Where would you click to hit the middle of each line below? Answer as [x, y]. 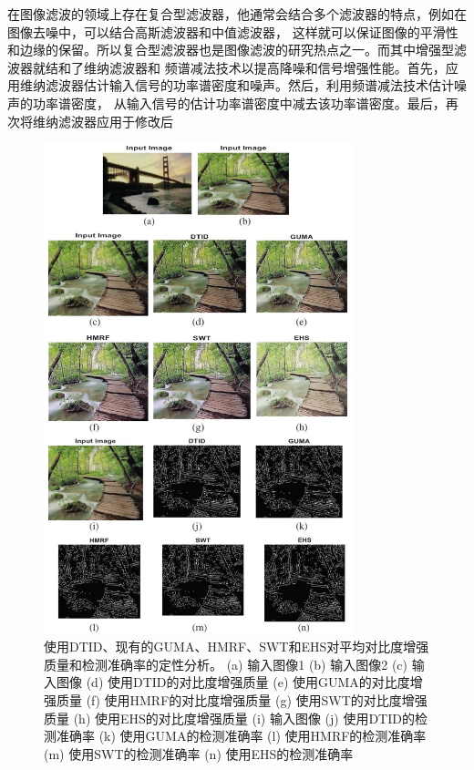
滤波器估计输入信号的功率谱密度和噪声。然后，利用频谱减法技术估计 [249, 85]
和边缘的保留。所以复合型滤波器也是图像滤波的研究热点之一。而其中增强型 [231, 50]
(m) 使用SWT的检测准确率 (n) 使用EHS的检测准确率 [199, 753]
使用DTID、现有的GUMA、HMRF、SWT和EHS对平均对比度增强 [237, 647]
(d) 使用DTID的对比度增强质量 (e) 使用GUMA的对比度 [248, 682]
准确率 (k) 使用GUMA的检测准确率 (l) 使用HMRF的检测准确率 [241, 736]
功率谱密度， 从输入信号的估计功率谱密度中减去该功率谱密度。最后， [239, 103]
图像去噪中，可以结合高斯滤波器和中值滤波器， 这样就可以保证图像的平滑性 [233, 31]
